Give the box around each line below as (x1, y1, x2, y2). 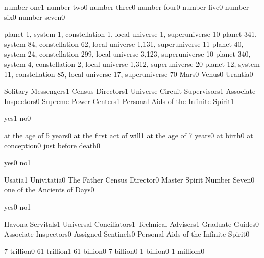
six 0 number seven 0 (4, 11, 65, 22)
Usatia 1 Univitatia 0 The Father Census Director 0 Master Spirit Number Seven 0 (4, 174, 255, 185)
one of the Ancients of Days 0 (4, 184, 94, 195)
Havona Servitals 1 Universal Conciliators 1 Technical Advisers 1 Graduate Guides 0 (4, 218, 259, 229)
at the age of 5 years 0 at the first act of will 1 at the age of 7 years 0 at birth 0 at (4, 130, 253, 140)
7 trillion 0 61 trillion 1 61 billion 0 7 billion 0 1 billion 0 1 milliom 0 (4, 245, 205, 256)
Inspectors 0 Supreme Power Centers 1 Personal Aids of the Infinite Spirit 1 (4, 95, 234, 106)
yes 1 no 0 (4, 113, 31, 123)
